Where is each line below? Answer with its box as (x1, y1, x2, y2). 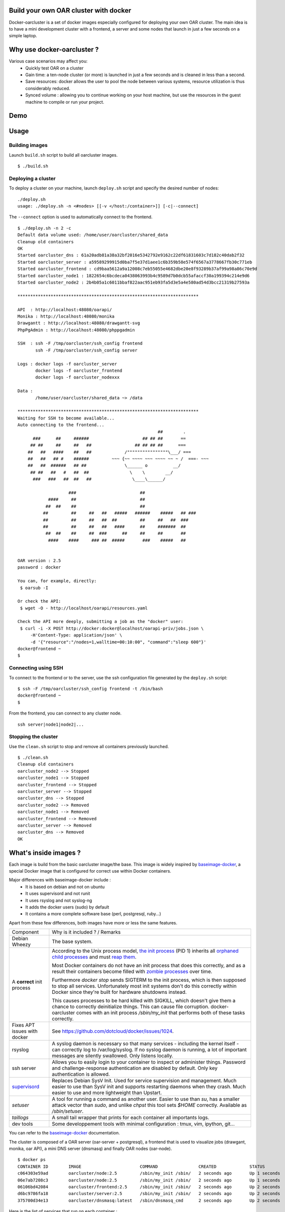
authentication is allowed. (51, 1071, 110, 1078)
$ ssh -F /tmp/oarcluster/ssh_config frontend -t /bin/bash (17, 686, 163, 691)
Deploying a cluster (9, 175, 56, 182)
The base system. (51, 938, 93, 945)
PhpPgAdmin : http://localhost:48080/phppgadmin (17, 327, 135, 333)
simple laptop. (9, 33, 37, 39)
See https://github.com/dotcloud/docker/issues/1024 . (51, 1028, 174, 1035)
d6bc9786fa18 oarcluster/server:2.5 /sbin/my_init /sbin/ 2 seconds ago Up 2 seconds (17, 1191, 281, 1196)
